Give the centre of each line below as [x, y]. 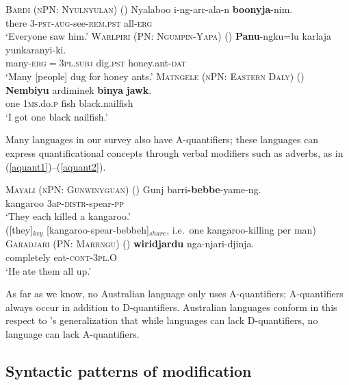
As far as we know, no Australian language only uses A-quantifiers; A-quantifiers [174, 294]
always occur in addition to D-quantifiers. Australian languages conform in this [171, 307]
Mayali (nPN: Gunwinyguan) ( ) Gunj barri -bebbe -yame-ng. [133, 189]
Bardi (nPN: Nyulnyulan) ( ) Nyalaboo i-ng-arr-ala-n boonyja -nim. [149, 9]
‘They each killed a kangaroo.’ [68, 216]
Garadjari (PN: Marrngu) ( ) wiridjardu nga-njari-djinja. [130, 244]
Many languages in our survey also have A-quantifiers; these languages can [162, 139]
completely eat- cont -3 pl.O [61, 257]
